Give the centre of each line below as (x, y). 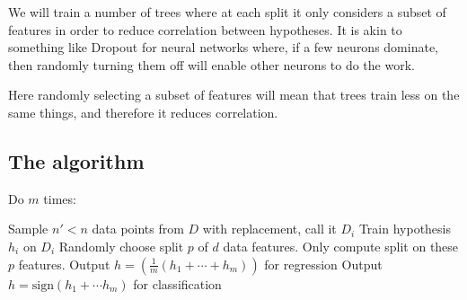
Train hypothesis (405, 229)
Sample (28, 229)
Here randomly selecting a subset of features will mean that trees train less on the (234, 95)
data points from (138, 229)
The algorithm (76, 160)
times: (60, 198)
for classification (177, 283)
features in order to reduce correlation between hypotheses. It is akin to (205, 29)
